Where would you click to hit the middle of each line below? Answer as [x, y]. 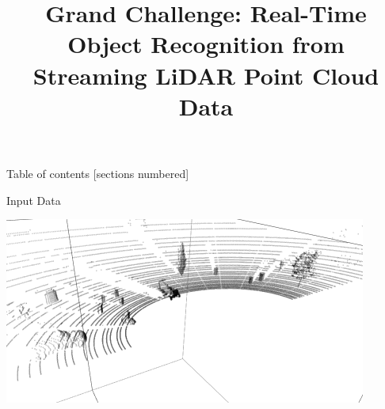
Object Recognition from [206, 44]
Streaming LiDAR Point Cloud [206, 75]
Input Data [34, 200]
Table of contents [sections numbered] [98, 173]
